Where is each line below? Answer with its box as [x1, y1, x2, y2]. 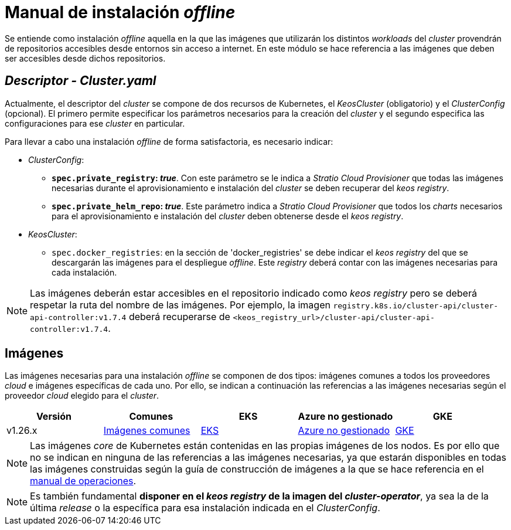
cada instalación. [52, 267, 117, 277]
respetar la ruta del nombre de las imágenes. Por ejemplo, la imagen [30, 298, 331, 311]
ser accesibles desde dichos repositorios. [5, 53, 166, 63]
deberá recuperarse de [128, 310, 230, 322]
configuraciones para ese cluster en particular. [5, 118, 185, 128]
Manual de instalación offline [5, 2, 236, 22]
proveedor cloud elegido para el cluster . [5, 390, 159, 401]
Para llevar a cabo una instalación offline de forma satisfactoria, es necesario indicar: [5, 136, 333, 147]
